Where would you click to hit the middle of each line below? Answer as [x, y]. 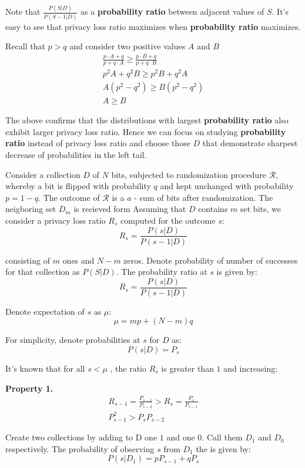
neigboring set [31, 209]
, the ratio [128, 368]
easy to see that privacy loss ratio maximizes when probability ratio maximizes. [153, 26]
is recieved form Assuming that [130, 209]
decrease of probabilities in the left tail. [76, 154]
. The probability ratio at [162, 272]
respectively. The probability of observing [80, 448]
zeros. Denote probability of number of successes [211, 260]
